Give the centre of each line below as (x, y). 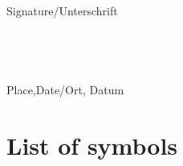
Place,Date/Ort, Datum (65, 89)
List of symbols (92, 145)
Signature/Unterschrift (62, 10)
